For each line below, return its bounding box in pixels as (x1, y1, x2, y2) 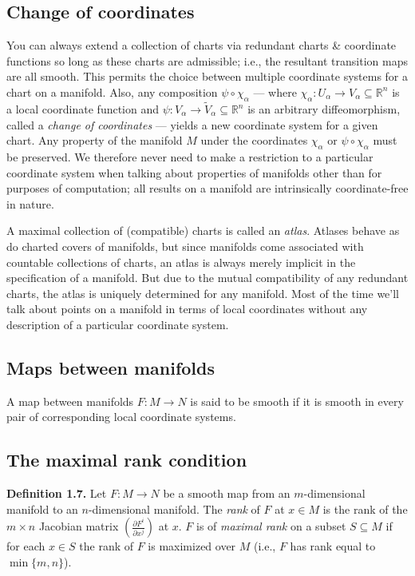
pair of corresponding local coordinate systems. (6, 408, 236, 425)
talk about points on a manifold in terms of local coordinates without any (6, 300, 368, 317)
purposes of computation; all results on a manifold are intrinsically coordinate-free (6, 180, 409, 197)
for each (6, 538, 45, 554)
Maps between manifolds (6, 355, 215, 379)
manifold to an (6, 500, 78, 517)
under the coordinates (200, 132, 308, 149)
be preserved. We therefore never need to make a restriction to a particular (6, 148, 373, 165)
